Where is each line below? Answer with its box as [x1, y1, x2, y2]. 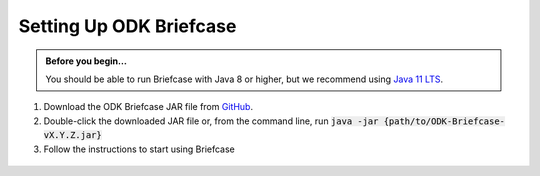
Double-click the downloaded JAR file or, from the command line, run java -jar [43, 115, 379, 127]
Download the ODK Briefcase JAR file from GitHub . [43, 101, 254, 113]
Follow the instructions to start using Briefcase [43, 143, 235, 155]
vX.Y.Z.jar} [43, 130, 102, 141]
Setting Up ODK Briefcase [18, 15, 237, 37]
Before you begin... [45, 55, 127, 67]
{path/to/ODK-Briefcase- [383, 115, 505, 127]
